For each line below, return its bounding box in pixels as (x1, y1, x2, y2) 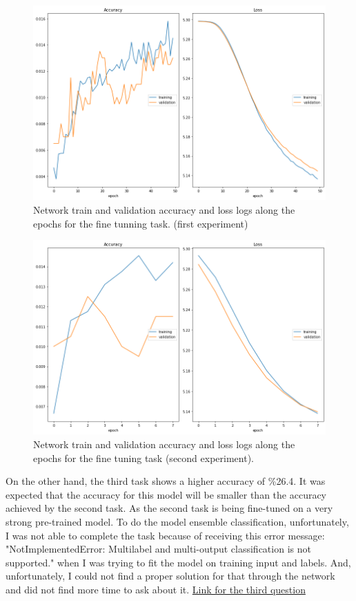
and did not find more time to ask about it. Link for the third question (6, 582, 306, 596)
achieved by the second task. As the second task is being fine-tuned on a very (6, 501, 333, 515)
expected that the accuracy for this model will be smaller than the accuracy (6, 487, 327, 501)
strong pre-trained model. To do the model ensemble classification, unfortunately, (6, 515, 349, 529)
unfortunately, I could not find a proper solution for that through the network (6, 568, 335, 583)
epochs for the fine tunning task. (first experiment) (33, 216, 248, 230)
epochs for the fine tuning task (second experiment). (33, 450, 254, 465)
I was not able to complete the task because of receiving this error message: (6, 528, 325, 542)
